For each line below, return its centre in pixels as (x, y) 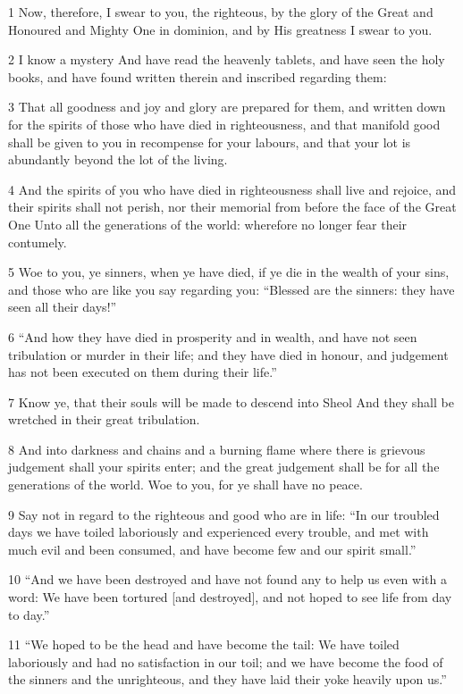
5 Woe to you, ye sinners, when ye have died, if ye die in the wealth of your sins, (229, 272)
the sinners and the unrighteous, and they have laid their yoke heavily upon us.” (227, 679)
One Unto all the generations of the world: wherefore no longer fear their (208, 224)
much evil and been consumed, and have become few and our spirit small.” (212, 549)
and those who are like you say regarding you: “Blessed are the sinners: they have (231, 289)
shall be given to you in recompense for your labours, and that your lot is (210, 142)
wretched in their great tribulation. (104, 419)
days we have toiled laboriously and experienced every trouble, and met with (219, 532)
